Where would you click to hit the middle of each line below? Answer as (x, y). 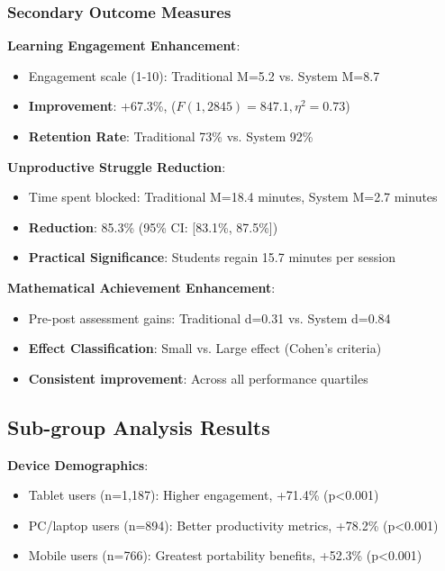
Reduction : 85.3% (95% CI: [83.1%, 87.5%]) (153, 227)
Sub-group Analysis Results (139, 426)
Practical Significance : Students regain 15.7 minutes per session (212, 257)
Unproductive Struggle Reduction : (117, 166)
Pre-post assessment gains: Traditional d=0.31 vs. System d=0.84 (209, 317)
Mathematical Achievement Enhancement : (141, 287)
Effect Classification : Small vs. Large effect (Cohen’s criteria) (205, 348)
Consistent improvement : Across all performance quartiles (198, 378)
